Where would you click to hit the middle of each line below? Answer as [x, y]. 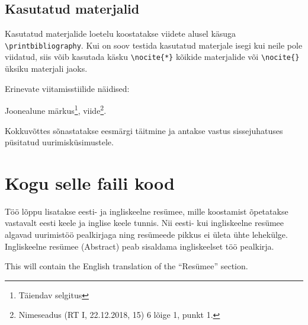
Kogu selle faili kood [90, 182]
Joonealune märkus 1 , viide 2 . [56, 109]
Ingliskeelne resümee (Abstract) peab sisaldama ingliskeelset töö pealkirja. [139, 246]
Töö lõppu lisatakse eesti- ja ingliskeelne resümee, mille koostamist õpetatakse [147, 211]
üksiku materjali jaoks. [46, 68]
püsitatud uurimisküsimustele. [59, 142]
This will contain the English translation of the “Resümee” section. [126, 266]
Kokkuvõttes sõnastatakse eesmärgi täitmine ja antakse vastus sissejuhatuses [144, 130]
